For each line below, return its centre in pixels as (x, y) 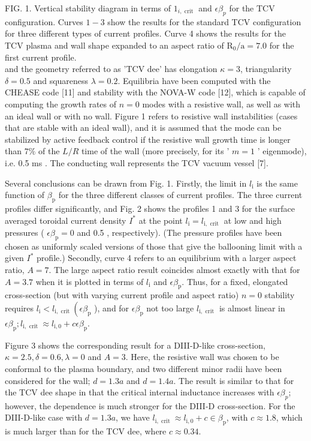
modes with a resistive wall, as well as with (221, 103)
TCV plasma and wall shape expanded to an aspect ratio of (114, 45)
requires (19, 307)
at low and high (253, 220)
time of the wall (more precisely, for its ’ (155, 151)
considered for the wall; (48, 380)
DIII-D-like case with (44, 417)
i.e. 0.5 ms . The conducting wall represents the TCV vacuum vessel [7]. (137, 162)
